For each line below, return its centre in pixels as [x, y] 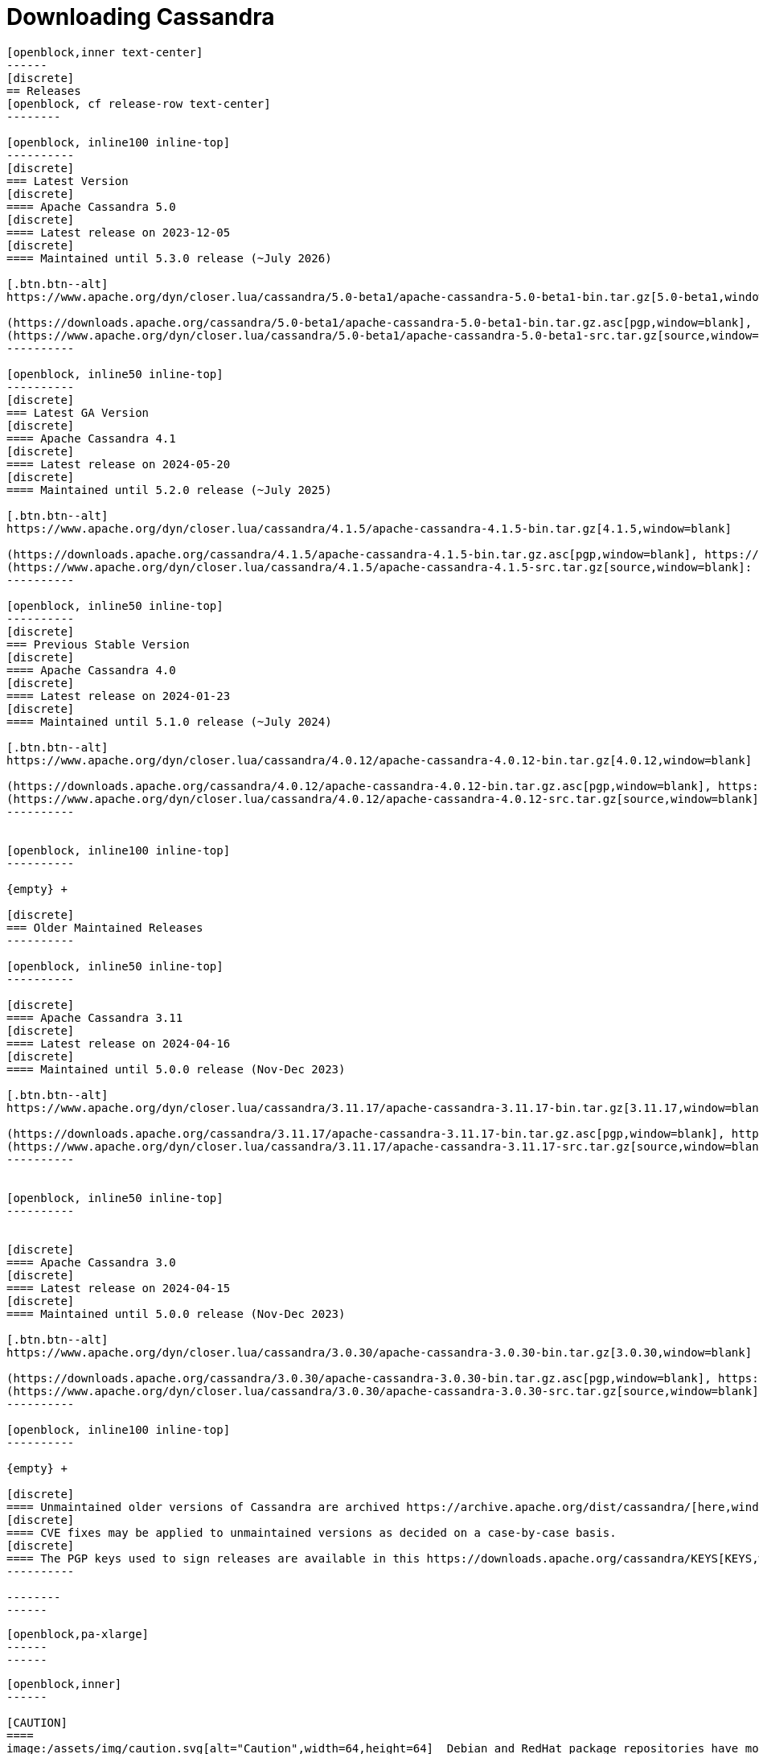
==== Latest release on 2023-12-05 [119, 232]
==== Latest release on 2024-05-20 [119, 464]
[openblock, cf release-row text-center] [139, 103]
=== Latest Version [68, 181]
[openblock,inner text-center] [105, 52]
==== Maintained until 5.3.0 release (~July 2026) [169, 258]
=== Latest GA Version [78, 412]
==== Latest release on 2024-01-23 [119, 696]
